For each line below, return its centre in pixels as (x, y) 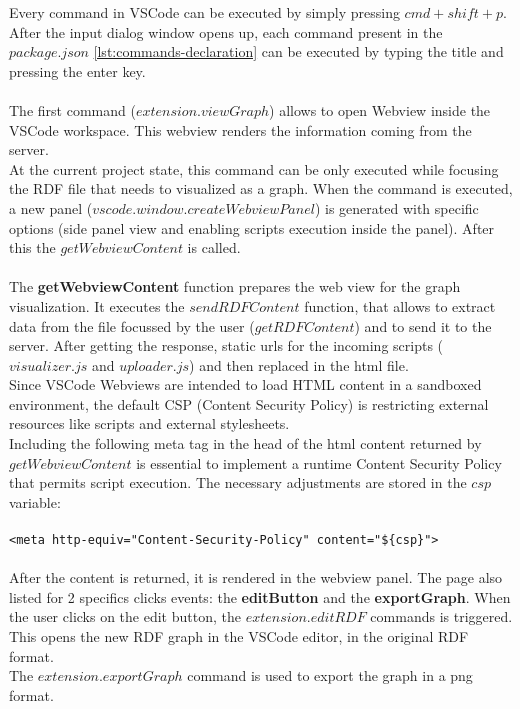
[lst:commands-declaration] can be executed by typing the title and (298, 51)
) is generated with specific (396, 207)
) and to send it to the (423, 325)
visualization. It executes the (97, 305)
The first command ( (72, 109)
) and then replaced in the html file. (299, 364)
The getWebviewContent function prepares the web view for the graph (235, 286)
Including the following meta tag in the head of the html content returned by (245, 443)
